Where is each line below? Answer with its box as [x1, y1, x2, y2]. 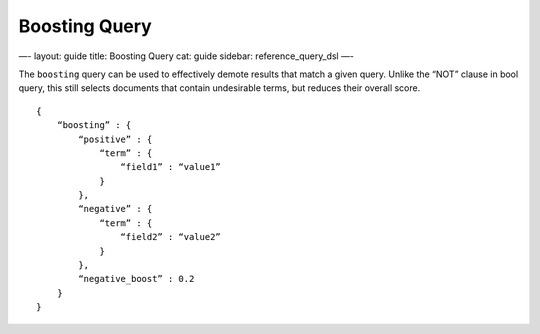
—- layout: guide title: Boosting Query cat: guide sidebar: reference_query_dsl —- [18, 50, 355, 62]
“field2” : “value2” [120, 231, 222, 243]
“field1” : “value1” [120, 161, 222, 173]
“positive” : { [78, 133, 153, 145]
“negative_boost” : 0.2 [78, 273, 195, 285]
